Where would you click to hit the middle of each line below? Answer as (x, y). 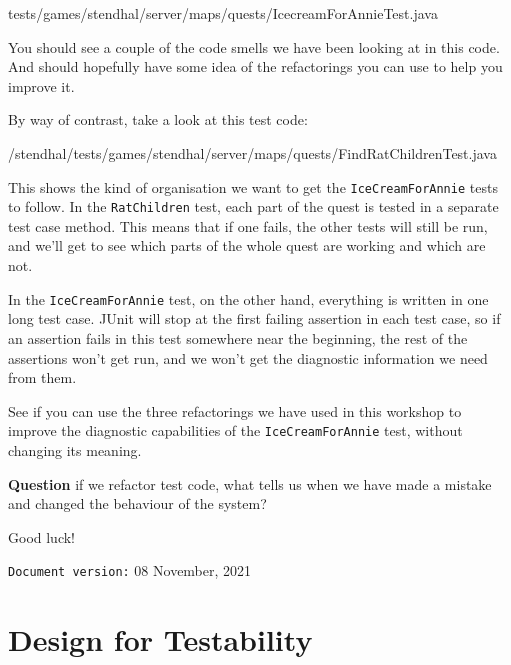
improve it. (41, 85)
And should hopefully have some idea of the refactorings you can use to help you (255, 66)
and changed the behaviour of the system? (137, 503)
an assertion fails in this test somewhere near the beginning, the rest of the (238, 337)
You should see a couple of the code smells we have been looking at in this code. (254, 46)
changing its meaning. (75, 449)
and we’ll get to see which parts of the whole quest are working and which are (247, 245)
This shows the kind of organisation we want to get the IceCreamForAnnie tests (253, 186)
